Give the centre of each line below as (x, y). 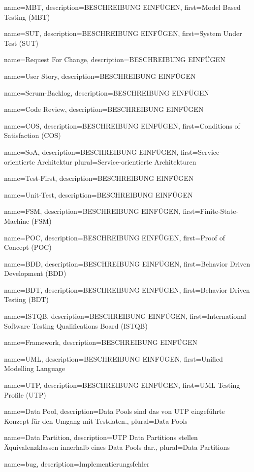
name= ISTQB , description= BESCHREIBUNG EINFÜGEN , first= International (125, 316)
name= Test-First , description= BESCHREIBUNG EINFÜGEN (99, 178)
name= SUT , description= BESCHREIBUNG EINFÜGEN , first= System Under (123, 33)
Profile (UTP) (25, 394)
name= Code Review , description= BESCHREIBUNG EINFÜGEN (104, 109)
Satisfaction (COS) (32, 135)
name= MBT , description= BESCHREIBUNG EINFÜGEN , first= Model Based (122, 7)
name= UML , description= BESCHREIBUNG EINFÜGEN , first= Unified (113, 358)
